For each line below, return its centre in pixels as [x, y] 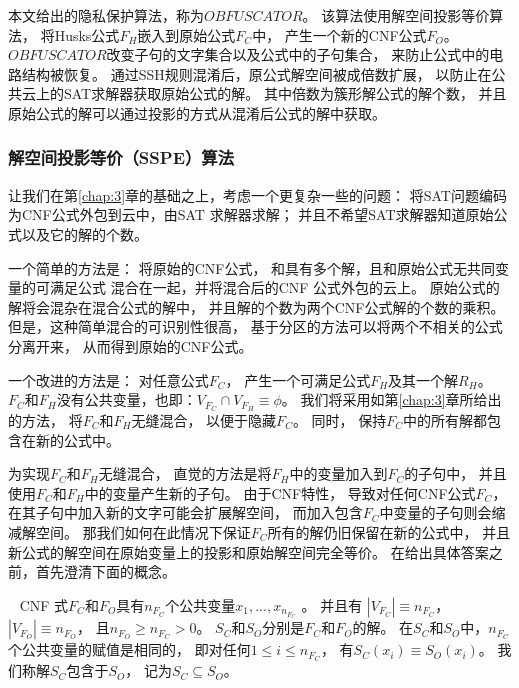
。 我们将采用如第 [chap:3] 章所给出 [391, 399]
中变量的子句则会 [435, 512]
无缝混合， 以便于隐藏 [204, 419]
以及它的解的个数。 [84, 233]
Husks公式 [87, 34]
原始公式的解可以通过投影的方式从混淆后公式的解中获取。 [197, 112]
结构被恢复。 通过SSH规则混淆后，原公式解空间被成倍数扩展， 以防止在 [256, 73]
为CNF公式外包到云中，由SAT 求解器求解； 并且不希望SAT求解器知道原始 [251, 214]
